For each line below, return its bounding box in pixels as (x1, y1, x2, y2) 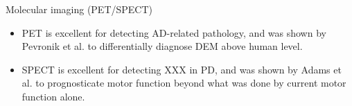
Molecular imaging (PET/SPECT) (6, 2, 153, 16)
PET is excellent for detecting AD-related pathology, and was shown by (21, 25, 326, 39)
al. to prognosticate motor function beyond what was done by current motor (21, 76, 346, 90)
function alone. (21, 89, 85, 103)
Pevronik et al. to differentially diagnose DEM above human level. (21, 39, 303, 53)
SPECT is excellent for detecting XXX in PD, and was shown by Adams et (21, 62, 342, 76)
